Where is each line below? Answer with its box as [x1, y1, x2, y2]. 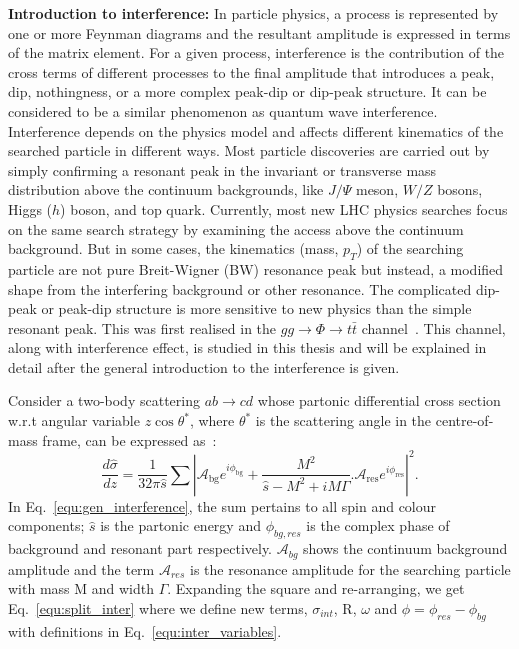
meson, [355, 179, 399, 200]
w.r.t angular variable [8, 410, 140, 431]
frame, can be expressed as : [42, 429, 217, 450]
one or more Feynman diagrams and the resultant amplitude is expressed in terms [8, 22, 511, 43]
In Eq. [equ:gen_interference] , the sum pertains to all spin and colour [8, 495, 437, 516]
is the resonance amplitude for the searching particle [189, 558, 511, 579]
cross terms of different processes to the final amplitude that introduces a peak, [8, 61, 495, 82]
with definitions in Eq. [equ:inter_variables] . [8, 620, 282, 641]
